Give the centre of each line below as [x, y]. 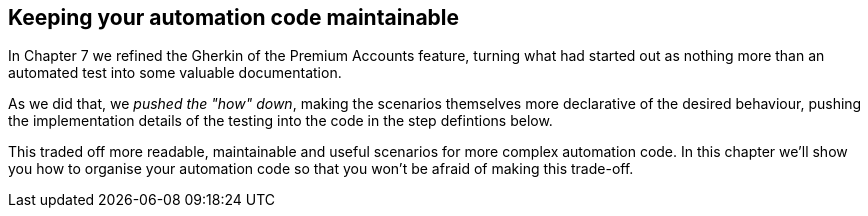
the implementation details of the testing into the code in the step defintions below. [280, 121]
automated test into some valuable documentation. [175, 73]
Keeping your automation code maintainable [234, 17]
